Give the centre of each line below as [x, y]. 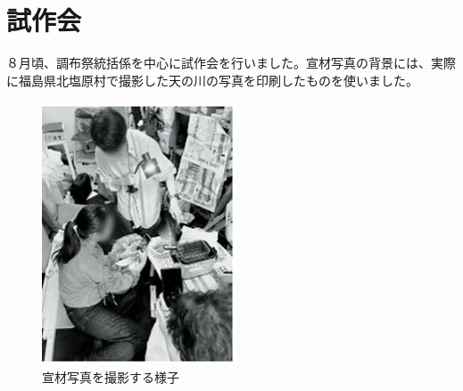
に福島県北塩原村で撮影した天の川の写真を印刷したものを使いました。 [212, 80]
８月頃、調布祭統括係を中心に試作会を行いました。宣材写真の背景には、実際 [231, 63]
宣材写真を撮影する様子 [111, 376]
